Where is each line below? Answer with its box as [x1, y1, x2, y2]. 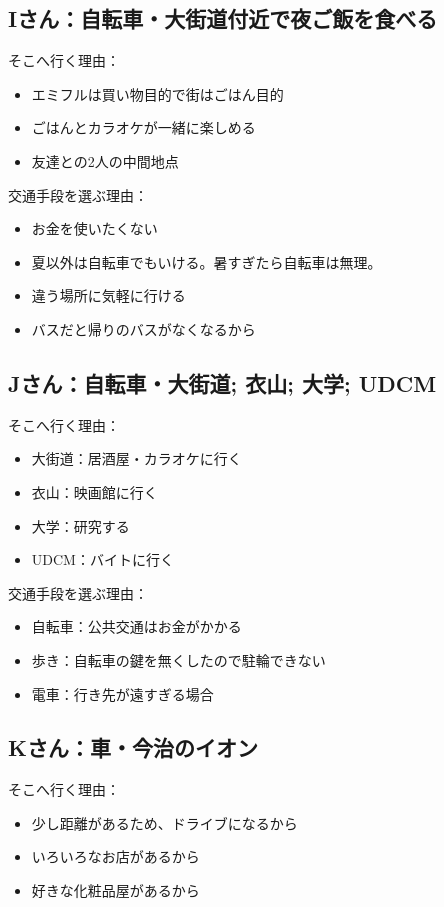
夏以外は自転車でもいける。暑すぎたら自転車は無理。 [31, 251, 382, 272]
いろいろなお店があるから [31, 846, 200, 867]
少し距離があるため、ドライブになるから [31, 812, 298, 833]
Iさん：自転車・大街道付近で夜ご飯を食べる [8, 3, 438, 34]
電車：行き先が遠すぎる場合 [31, 683, 214, 704]
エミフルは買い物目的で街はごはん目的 [31, 83, 284, 104]
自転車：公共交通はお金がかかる [31, 616, 242, 637]
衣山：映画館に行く [31, 481, 158, 502]
